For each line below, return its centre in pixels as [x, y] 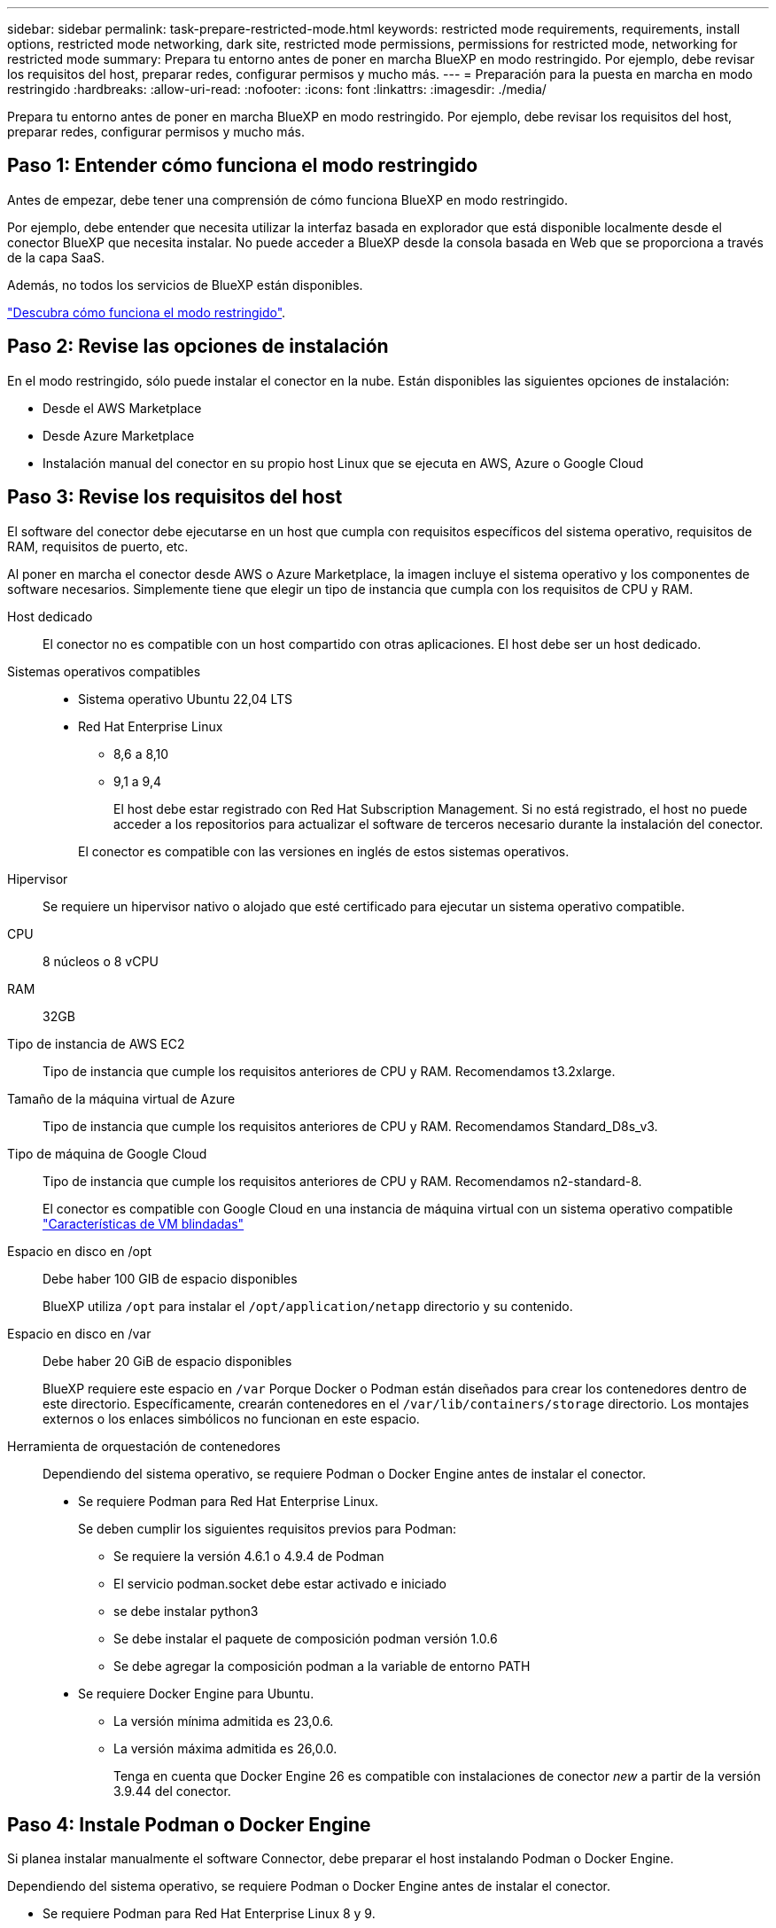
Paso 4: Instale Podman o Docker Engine [189, 1824]
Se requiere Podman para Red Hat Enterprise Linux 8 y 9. [209, 1914]
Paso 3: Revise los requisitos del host [175, 497]
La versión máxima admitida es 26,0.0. [225, 1748]
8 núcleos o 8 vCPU [101, 961]
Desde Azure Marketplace [119, 435]
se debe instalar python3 [186, 1611]
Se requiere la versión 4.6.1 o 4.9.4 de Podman [249, 1556]
